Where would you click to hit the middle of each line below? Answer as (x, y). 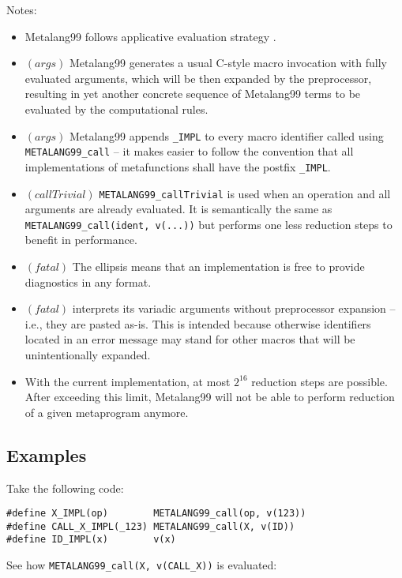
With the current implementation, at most (128, 381)
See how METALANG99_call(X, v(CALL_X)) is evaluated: (142, 565)
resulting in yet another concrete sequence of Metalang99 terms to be (193, 94)
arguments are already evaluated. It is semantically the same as (178, 209)
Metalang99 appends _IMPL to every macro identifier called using (226, 135)
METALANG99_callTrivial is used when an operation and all (245, 193)
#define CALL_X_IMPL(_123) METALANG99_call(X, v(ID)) (151, 526)
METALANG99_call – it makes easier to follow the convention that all (189, 151)
